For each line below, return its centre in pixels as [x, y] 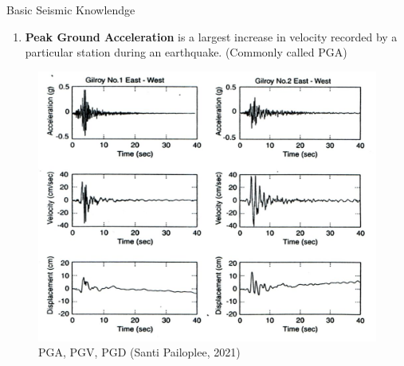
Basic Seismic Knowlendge [71, 10]
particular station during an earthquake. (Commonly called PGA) [186, 52]
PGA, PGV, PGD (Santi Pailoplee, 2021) [139, 352]
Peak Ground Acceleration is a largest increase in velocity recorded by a [211, 36]
